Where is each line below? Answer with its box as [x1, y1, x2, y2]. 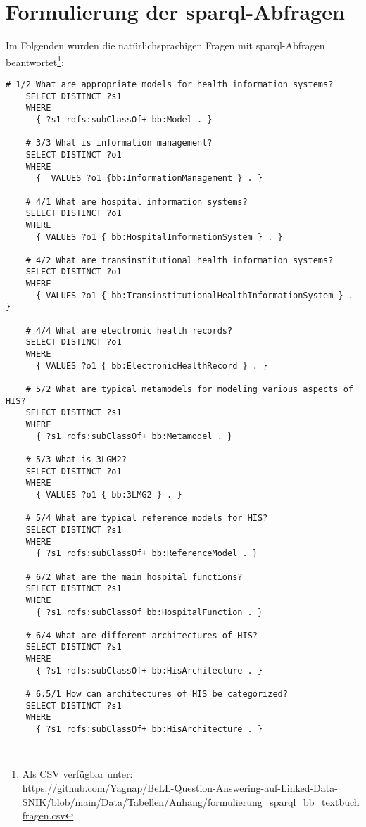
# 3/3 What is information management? [25, 138, 213, 149]
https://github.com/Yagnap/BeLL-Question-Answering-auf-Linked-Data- [22, 780, 338, 795]
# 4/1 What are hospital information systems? [25, 196, 248, 207]
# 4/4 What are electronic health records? [25, 325, 233, 336]
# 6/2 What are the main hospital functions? [25, 572, 243, 582]
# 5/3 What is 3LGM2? [25, 454, 127, 465]
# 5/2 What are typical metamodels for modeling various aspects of [25, 384, 353, 395]
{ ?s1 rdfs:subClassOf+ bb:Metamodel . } [35, 431, 233, 441]
